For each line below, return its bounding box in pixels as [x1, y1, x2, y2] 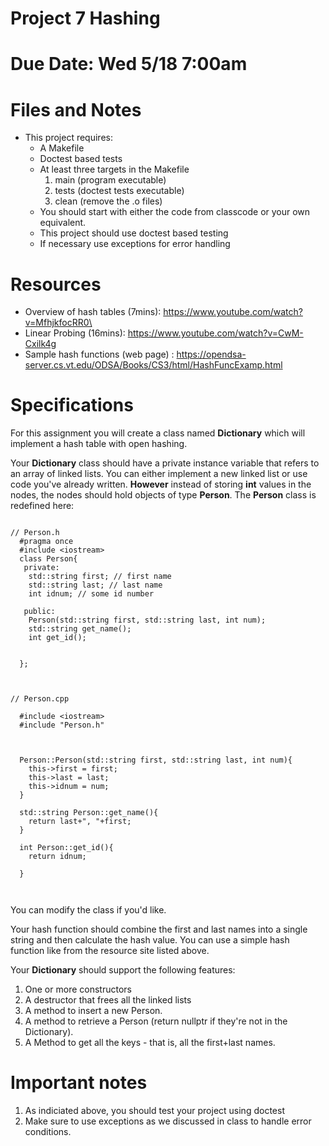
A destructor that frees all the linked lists [24, 994, 192, 1006]
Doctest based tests [39, 153, 123, 165]
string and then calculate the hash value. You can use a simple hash [10, 934, 290, 946]
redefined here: [10, 500, 75, 512]
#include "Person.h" [19, 720, 105, 731]
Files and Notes [10, 98, 142, 121]
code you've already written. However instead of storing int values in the [10, 478, 312, 491]
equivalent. [39, 217, 87, 229]
